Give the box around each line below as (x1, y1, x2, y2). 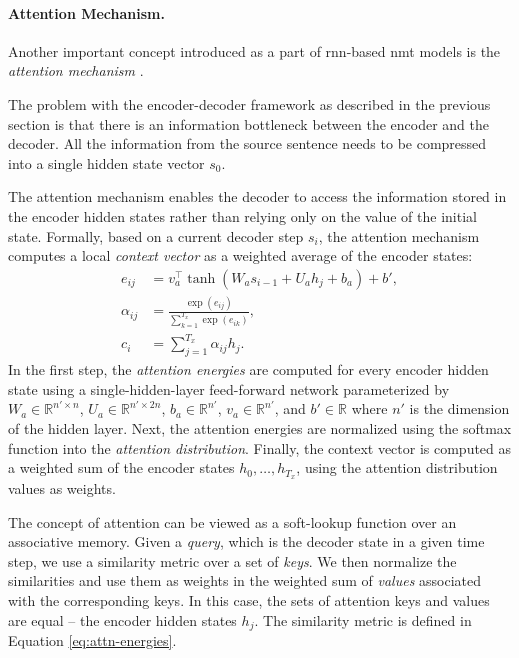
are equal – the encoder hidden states (8, 609, 237, 630)
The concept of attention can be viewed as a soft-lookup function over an (8, 511, 457, 532)
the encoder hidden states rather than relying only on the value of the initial (8, 205, 477, 226)
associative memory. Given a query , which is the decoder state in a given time (8, 531, 485, 552)
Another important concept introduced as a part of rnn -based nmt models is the (8, 40, 501, 61)
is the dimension (409, 398, 510, 419)
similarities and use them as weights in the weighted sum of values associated (8, 570, 482, 591)
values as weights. (8, 478, 116, 499)
